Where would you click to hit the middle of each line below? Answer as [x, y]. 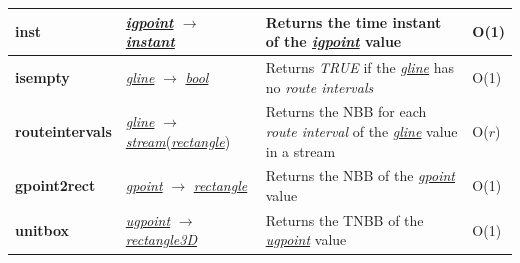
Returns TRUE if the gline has [359, 66]
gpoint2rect [55, 185]
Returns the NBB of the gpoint [360, 175]
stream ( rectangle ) [178, 140]
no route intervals [319, 86]
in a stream [300, 150]
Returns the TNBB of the [344, 219]
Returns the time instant [353, 21]
